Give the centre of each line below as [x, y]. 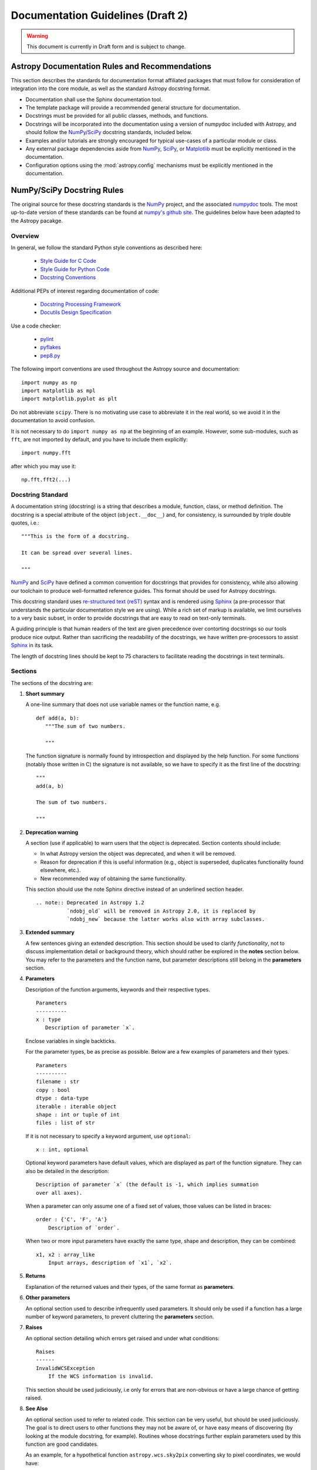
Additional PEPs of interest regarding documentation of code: [85, 290]
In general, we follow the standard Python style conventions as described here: [107, 248]
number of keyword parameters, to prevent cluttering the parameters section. [120, 1317]
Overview [25, 236]
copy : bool [53, 1090]
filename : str [58, 1082]
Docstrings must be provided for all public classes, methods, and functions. [117, 116]
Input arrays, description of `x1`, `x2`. [110, 1262]
